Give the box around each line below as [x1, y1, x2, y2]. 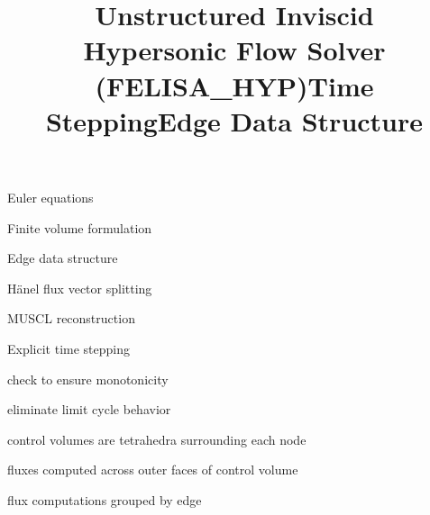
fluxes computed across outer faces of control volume [7, 460, 298, 479]
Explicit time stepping [7, 339, 131, 357]
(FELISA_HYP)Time [95, 67, 374, 104]
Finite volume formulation [7, 218, 152, 237]
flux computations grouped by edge [7, 490, 202, 509]
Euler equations [7, 187, 94, 206]
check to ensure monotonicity [7, 369, 169, 388]
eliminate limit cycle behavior [7, 400, 171, 419]
